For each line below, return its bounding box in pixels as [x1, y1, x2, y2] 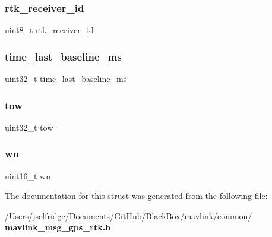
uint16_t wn [5, 169, 51, 182]
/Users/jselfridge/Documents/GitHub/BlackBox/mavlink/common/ [5, 209, 252, 222]
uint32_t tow [5, 121, 53, 133]
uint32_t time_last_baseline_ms [5, 72, 127, 85]
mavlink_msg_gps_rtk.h [5, 221, 111, 233]
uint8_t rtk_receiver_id [5, 24, 94, 36]
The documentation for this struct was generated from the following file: [5, 189, 268, 202]
